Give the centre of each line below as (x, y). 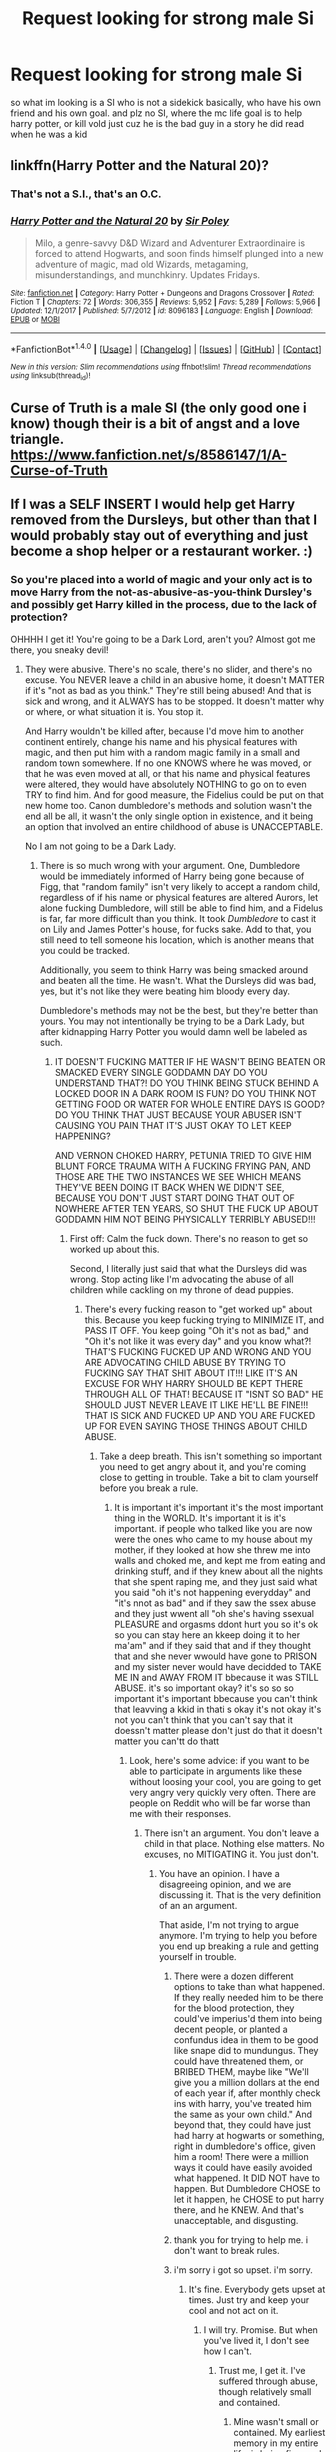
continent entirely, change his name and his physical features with (161, 741)
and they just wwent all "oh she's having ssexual (214, 1613)
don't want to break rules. (226, 2250)
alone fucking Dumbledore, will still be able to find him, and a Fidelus (181, 908)
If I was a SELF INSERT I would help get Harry (153, 504)
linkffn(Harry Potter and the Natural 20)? (140, 165)
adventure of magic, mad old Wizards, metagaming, (141, 264)
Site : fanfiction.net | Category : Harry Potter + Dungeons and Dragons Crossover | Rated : (162, 293)
